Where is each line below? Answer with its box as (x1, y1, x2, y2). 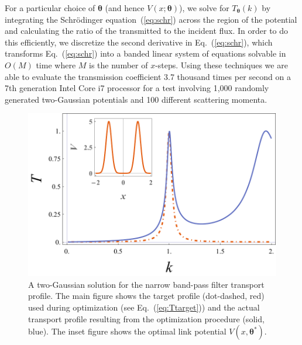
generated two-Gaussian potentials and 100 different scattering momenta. (5, 93, 267, 105)
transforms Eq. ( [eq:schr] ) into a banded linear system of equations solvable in (5, 47, 286, 60)
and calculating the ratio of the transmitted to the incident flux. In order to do (5, 25, 289, 37)
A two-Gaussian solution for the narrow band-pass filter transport (28, 278, 265, 290)
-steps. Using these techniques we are (155, 58, 288, 71)
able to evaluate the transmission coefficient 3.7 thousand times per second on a (5, 70, 291, 82)
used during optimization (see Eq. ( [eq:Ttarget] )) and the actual (28, 301, 260, 313)
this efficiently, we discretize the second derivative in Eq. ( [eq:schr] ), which (5, 36, 273, 48)
